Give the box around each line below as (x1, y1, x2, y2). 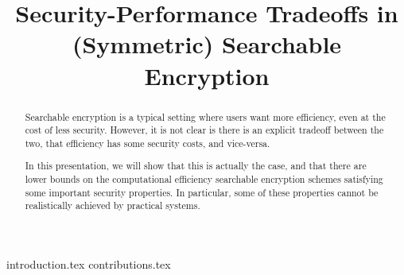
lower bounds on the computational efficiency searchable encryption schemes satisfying (25, 172, 383, 186)
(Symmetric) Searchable (72, 28, 342, 60)
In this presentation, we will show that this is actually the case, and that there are (25, 159, 367, 172)
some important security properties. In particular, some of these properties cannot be (25, 185, 379, 199)
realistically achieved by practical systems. (25, 199, 200, 212)
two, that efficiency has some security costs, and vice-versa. (25, 136, 270, 149)
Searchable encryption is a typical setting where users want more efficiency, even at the (25, 110, 386, 123)
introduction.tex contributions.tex (6, 256, 171, 273)
